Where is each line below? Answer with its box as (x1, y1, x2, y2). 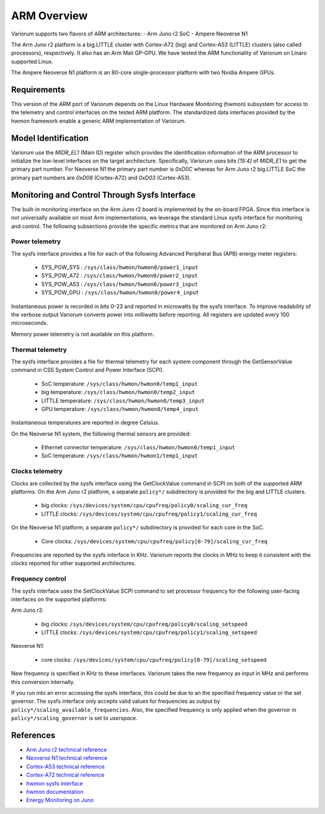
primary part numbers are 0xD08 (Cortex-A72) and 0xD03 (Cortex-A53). (11, 174, 191, 181)
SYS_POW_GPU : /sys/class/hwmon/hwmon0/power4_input (41, 289, 199, 296)
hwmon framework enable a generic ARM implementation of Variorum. (11, 117, 187, 125)
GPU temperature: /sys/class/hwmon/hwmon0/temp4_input (41, 405, 199, 412)
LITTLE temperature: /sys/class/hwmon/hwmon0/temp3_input (41, 397, 205, 404)
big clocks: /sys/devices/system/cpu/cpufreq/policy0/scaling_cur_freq (41, 502, 248, 509)
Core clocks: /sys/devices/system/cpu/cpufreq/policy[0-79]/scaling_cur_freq (41, 537, 268, 544)
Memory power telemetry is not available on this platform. (11, 330, 155, 338)
